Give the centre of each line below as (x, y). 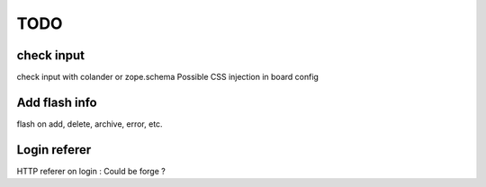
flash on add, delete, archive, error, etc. (90, 124)
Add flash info (57, 102)
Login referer (54, 150)
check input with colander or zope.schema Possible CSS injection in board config (168, 77)
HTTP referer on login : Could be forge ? (91, 171)
